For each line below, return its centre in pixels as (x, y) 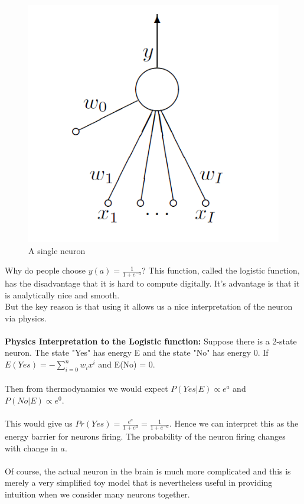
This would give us (39, 423)
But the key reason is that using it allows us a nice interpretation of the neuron (149, 306)
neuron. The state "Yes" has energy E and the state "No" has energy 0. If (137, 352)
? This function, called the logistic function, (221, 270)
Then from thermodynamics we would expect (86, 388)
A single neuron (57, 250)
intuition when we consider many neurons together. (97, 494)
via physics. (26, 318)
